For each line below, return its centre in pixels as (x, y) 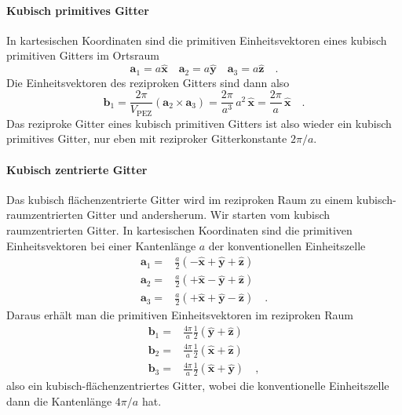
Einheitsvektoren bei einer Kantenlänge (101, 245)
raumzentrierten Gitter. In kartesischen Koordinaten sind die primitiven (179, 229)
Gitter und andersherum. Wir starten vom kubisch (208, 215)
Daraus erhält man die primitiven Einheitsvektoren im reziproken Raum (180, 315)
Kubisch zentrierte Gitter (77, 169)
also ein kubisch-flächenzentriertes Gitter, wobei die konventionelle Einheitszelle (198, 386)
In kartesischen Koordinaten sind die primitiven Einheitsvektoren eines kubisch (197, 40)
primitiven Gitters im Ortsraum (83, 55)
